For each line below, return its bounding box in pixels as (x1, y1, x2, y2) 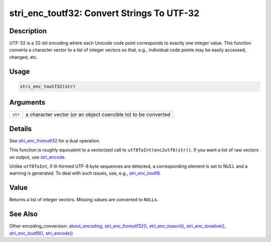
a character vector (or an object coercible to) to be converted (25, 111, 171, 118)
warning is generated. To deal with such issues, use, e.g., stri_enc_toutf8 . (9, 170, 161, 176)
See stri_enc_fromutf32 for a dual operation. (9, 137, 101, 143)
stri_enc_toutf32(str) (20, 84, 76, 89)
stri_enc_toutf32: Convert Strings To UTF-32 (9, 8, 200, 19)
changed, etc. (9, 54, 38, 60)
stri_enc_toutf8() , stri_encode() (9, 230, 73, 236)
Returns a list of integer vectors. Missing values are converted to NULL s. (9, 197, 158, 203)
